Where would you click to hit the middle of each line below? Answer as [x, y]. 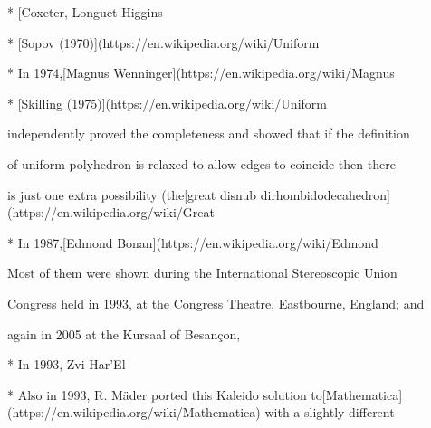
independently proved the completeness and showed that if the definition [209, 133]
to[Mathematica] [357, 394]
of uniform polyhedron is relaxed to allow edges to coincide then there [201, 163]
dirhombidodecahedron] [325, 194]
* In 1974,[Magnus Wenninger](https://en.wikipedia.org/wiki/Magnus [201, 73]
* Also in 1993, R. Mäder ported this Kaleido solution [157, 394]
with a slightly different [330, 412]
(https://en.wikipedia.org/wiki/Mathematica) [134, 412]
